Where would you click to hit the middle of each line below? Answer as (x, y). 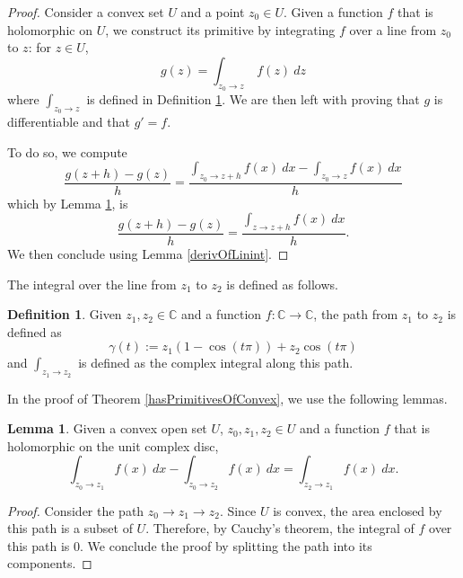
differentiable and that (69, 122)
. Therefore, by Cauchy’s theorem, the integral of (280, 528)
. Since (238, 510)
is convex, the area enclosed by (358, 510)
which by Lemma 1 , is (68, 203)
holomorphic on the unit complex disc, (113, 445)
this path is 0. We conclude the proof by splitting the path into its (190, 545)
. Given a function (333, 12)
